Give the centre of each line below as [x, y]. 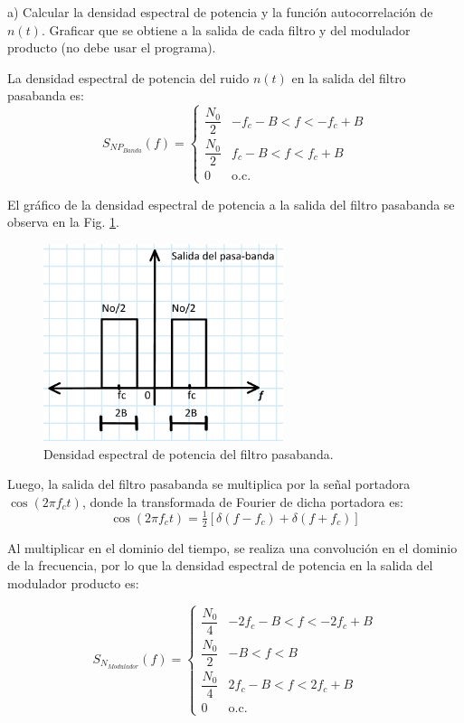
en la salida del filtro [349, 77]
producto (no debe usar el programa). [112, 47]
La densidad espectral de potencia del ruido [128, 77]
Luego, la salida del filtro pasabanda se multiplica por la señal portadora [209, 484]
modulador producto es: [73, 582]
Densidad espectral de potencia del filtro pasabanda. [189, 453]
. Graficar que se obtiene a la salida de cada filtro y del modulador [226, 29]
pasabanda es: [46, 95]
